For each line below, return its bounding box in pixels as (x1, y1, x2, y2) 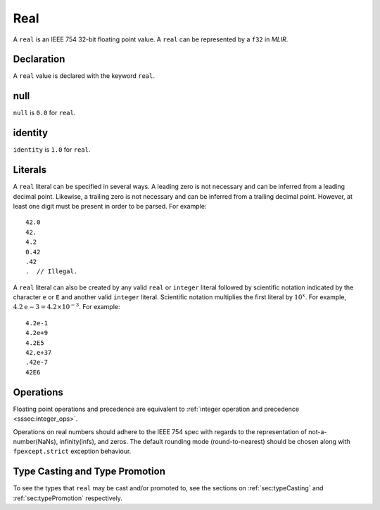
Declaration (13, 53, 65, 65)
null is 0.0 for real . (13, 109, 76, 117)
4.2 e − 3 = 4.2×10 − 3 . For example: (13, 302, 120, 311)
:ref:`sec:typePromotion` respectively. (13, 494, 122, 502)
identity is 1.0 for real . (13, 145, 91, 154)
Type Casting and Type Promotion (13, 466, 165, 478)
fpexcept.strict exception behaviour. (13, 447, 132, 456)
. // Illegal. (25, 268, 78, 275)
